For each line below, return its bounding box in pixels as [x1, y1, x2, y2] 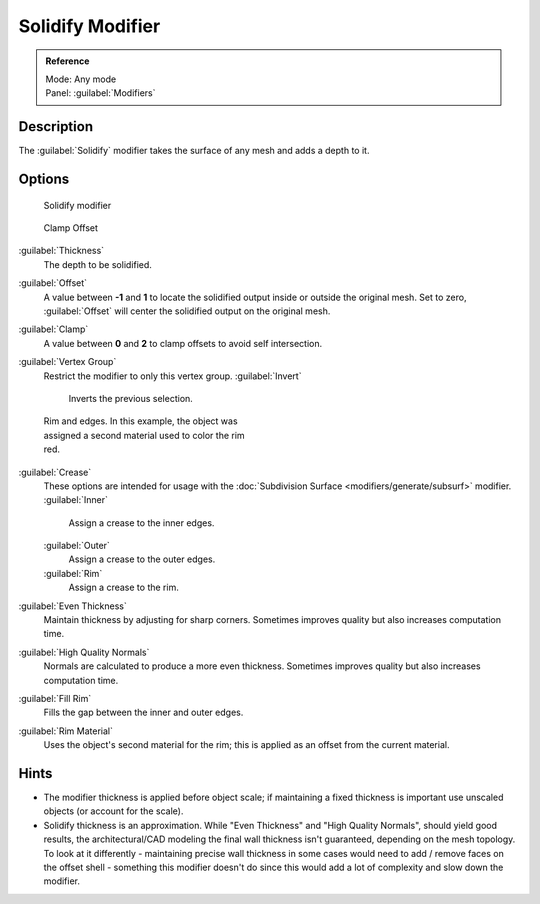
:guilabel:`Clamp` [18, 323, 89, 335]
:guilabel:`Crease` [18, 466, 92, 478]
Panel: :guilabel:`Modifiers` [45, 87, 156, 99]
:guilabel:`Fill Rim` [18, 692, 92, 704]
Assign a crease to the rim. [68, 581, 179, 594]
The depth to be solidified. [43, 258, 152, 270]
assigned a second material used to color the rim [43, 429, 245, 441]
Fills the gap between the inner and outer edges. [43, 706, 244, 719]
